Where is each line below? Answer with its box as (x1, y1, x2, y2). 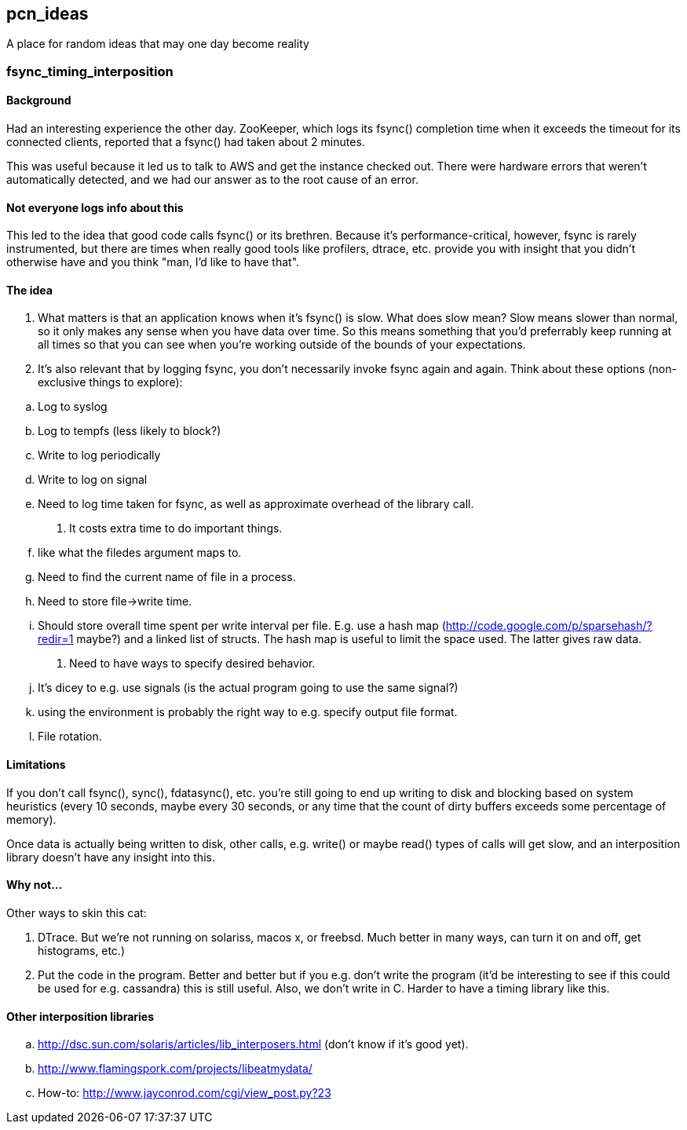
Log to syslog (38, 400, 108, 414)
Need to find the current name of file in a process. (38, 570, 296, 584)
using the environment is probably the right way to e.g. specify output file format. (38, 705, 458, 719)
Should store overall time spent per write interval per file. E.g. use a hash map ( (38, 619, 446, 633)
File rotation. (38, 730, 102, 744)
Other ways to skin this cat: (6, 905, 147, 920)
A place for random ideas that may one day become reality (6, 37, 309, 51)
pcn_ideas (6, 4, 89, 24)
